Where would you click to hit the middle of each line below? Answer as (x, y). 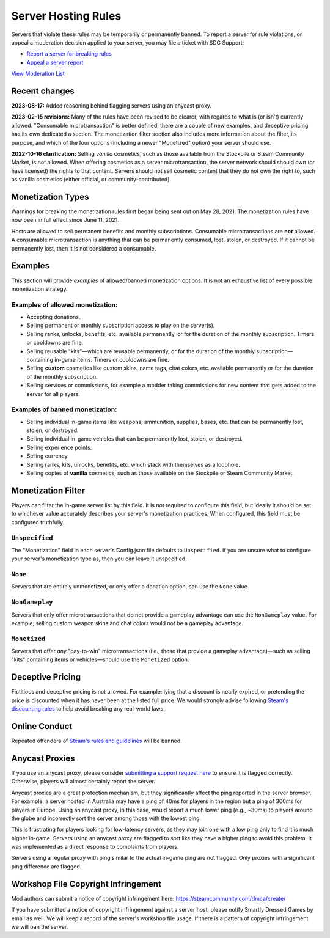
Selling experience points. (59, 447)
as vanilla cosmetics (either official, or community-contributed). (91, 180)
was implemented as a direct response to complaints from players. (95, 847)
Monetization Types (50, 196)
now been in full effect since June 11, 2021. (65, 220)
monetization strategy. (39, 289)
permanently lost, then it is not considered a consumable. (83, 248)
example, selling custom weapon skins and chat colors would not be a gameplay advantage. (127, 623)
